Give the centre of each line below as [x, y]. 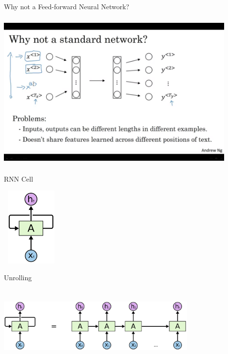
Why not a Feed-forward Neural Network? [67, 6]
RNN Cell [19, 178]
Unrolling [18, 277]
